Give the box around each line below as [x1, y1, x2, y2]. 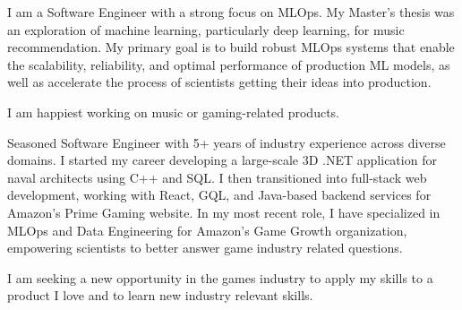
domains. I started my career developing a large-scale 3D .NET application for [7, 151, 437, 169]
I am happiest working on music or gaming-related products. [7, 102, 339, 121]
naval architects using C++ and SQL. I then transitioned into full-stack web [7, 168, 427, 186]
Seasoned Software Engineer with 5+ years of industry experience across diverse [7, 133, 446, 151]
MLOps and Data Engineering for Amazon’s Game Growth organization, [7, 220, 407, 239]
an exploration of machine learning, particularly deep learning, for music [7, 20, 405, 39]
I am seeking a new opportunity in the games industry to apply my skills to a [7, 268, 433, 287]
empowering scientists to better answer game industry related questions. [7, 238, 403, 257]
